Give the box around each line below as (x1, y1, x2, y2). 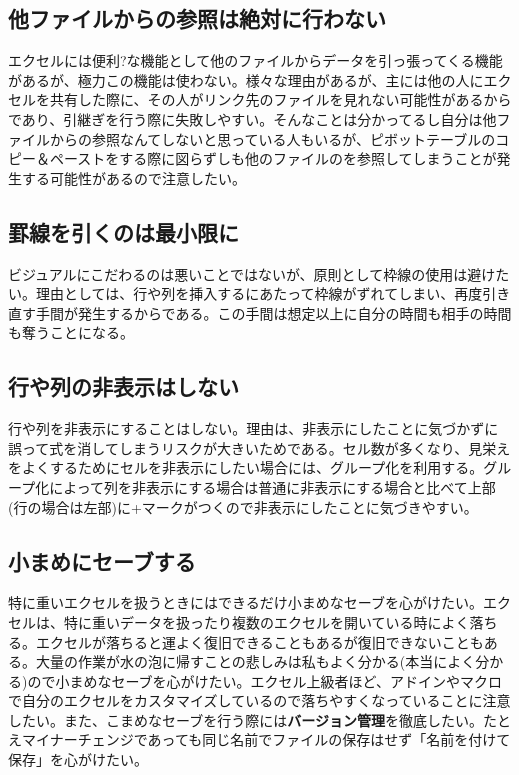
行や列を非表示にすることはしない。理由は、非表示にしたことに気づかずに (8, 418, 499, 439)
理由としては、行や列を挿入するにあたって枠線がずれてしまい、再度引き (35, 283, 511, 304)
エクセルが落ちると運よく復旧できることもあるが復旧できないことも (35, 631, 484, 652)
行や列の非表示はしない (8, 371, 239, 402)
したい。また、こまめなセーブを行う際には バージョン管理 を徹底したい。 (8, 709, 483, 730)
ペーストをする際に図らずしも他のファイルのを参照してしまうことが (49, 148, 497, 169)
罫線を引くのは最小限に (8, 216, 239, 247)
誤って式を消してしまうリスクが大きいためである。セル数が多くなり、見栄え (8, 437, 511, 458)
